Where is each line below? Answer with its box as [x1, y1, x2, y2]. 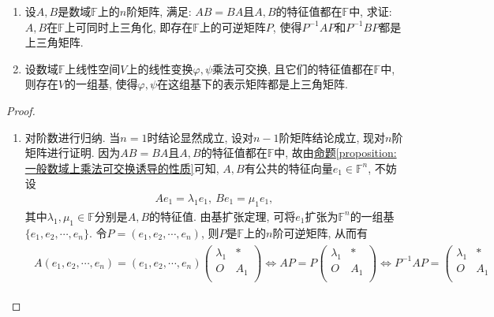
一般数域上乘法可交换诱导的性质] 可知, [24, 159, 219, 176]
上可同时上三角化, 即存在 [64, 18, 193, 35]
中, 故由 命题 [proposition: [274, 144, 397, 161]
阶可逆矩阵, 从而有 [272, 224, 369, 241]
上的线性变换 [126, 60, 193, 76]
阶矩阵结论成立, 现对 [279, 129, 386, 145]
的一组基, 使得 [64, 76, 138, 92]
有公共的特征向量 [244, 159, 333, 176]
